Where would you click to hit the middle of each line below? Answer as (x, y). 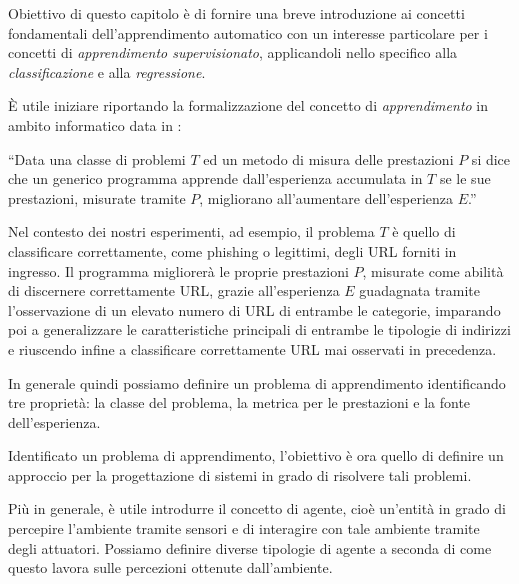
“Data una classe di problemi (97, 158)
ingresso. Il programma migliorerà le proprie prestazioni (178, 270)
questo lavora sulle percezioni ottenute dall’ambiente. (170, 567)
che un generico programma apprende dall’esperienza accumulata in (215, 178)
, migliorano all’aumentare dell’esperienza (326, 197)
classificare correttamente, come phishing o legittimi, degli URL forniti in (232, 250)
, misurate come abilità (433, 270)
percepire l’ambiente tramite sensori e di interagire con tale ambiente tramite (244, 528)
